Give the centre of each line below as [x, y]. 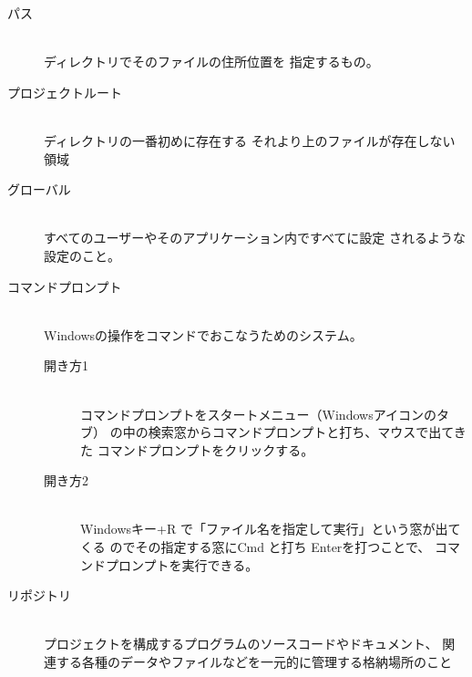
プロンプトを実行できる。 [182, 564]
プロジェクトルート [65, 92]
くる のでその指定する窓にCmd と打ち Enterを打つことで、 [256, 547]
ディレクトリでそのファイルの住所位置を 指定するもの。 [211, 62]
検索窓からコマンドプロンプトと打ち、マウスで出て [301, 432]
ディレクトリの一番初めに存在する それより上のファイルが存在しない [250, 140]
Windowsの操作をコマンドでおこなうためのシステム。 [203, 334]
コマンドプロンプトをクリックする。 [205, 449]
